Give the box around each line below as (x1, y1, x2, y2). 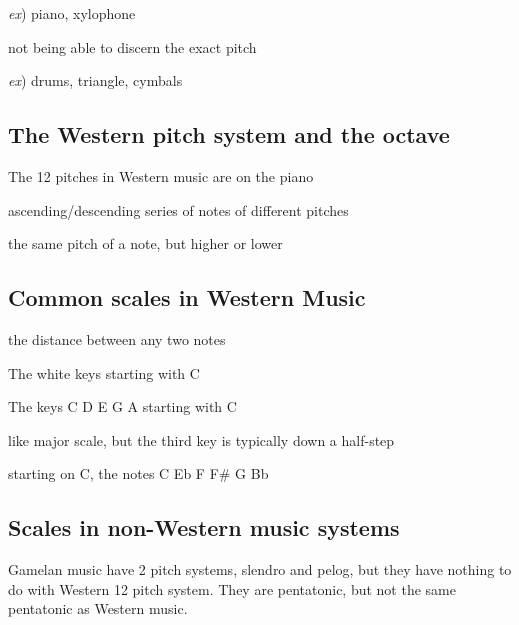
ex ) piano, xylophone (8, 3, 136, 23)
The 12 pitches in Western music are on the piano (8, 165, 314, 186)
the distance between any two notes (8, 328, 226, 349)
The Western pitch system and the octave (8, 119, 450, 150)
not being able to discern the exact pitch (8, 36, 257, 57)
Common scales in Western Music (8, 282, 366, 313)
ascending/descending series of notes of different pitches (8, 199, 349, 220)
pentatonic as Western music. (8, 598, 188, 619)
